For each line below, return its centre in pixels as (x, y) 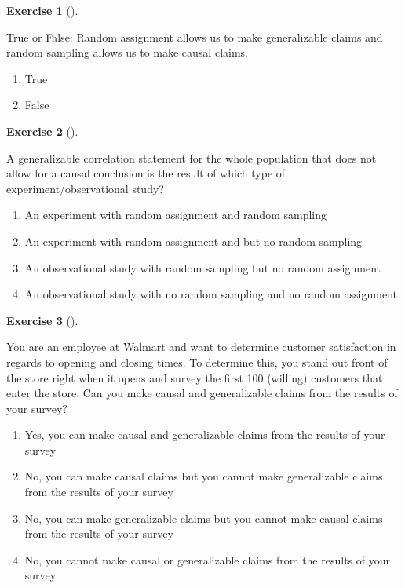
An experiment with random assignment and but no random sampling (193, 241)
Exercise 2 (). (42, 131)
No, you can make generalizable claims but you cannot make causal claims (204, 518)
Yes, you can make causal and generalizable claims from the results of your (205, 435)
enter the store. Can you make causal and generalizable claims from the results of (202, 393)
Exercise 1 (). (42, 10)
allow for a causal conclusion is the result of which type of (146, 173)
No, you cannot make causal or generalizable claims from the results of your (207, 559)
